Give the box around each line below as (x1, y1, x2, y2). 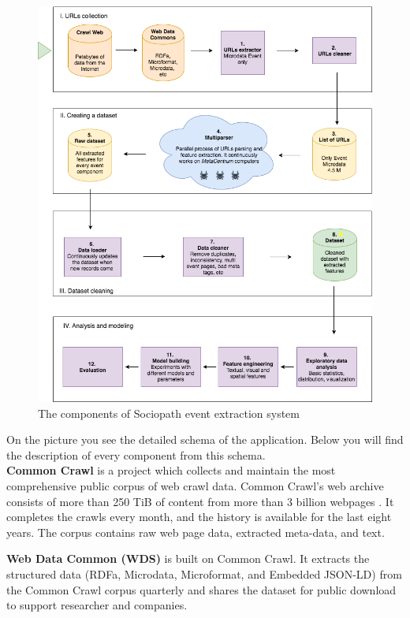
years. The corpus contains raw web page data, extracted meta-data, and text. (6, 523, 385, 540)
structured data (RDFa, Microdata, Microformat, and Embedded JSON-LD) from (6, 565, 402, 582)
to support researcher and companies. (6, 597, 188, 613)
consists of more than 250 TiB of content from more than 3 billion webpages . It (6, 493, 394, 509)
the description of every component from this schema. (6, 446, 266, 463)
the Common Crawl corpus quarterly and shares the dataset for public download (6, 581, 397, 598)
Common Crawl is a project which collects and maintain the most (6, 462, 336, 478)
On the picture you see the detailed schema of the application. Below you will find (6, 431, 404, 448)
